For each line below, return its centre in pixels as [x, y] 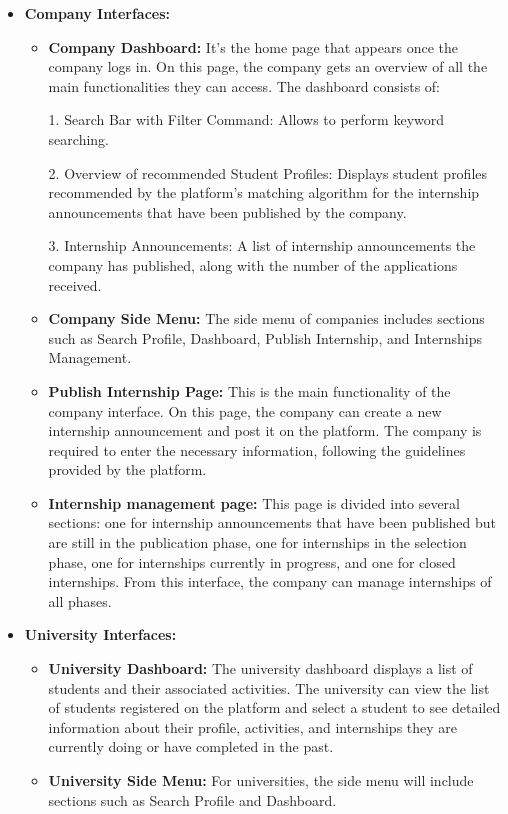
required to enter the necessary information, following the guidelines [257, 449]
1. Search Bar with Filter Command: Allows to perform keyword [246, 119]
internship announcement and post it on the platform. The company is [265, 430]
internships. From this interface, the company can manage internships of [270, 581]
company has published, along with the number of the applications [253, 264]
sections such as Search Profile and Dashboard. [192, 799]
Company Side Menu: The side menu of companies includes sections [266, 318]
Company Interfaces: [97, 13]
